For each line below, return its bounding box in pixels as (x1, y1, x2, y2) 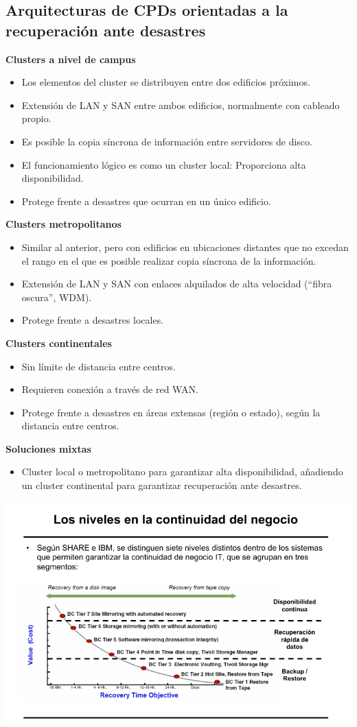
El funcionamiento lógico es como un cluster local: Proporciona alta (21, 157, 306, 171)
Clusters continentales (5, 335, 112, 350)
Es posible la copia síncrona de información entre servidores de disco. (21, 134, 312, 148)
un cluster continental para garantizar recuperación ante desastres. (21, 478, 302, 492)
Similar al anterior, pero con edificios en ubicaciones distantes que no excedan (21, 239, 349, 254)
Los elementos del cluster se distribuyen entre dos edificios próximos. (21, 75, 310, 89)
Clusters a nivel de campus (5, 51, 136, 66)
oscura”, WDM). (21, 289, 92, 304)
